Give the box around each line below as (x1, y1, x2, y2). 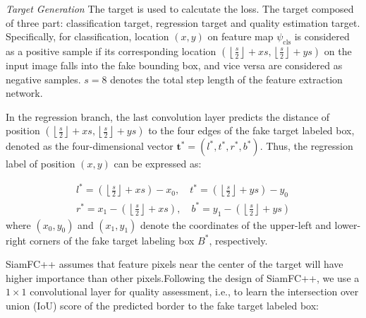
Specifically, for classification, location (6, 29, 169, 44)
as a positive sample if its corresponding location (6, 43, 216, 58)
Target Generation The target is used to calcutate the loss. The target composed (6, 1, 354, 16)
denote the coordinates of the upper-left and (140, 217, 331, 232)
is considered (294, 29, 350, 44)
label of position (6, 156, 75, 171)
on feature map (207, 29, 274, 44)
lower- (334, 217, 361, 232)
